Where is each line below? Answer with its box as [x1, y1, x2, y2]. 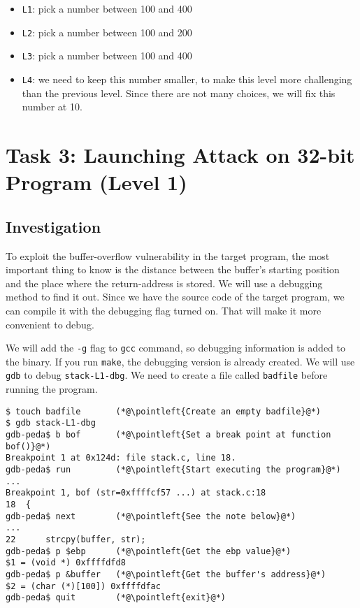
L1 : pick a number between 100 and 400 [22, 1, 192, 15]
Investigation [6, 215, 101, 237]
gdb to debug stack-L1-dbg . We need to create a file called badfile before [6, 368, 328, 382]
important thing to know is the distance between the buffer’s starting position [6, 262, 340, 277]
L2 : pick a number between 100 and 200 [22, 24, 192, 39]
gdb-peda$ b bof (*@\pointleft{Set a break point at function [6, 430, 331, 440]
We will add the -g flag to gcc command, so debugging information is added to [6, 340, 345, 355]
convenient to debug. [6, 317, 94, 331]
